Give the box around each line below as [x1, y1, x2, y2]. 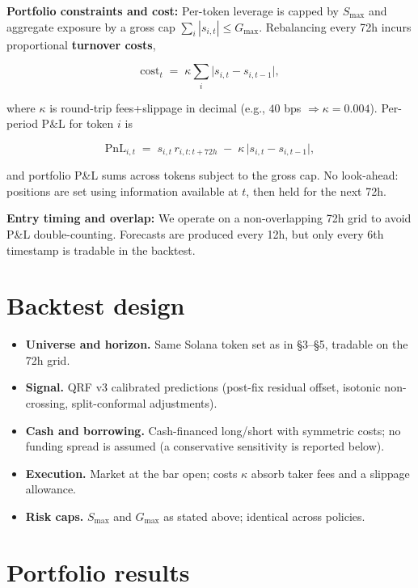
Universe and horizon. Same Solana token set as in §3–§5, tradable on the [25, 336, 408, 353]
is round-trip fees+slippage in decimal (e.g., [49, 99, 265, 116]
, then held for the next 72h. [246, 182, 386, 199]
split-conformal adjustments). [71, 395, 217, 412]
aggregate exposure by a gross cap [6, 18, 175, 35]
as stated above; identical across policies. [163, 508, 365, 524]
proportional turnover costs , [6, 36, 156, 53]
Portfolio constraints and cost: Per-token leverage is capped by [6, 2, 340, 19]
